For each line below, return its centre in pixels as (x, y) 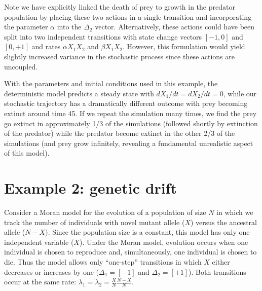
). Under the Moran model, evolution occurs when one (164, 242)
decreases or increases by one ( (52, 271)
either (221, 262)
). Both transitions (217, 271)
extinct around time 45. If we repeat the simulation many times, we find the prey (130, 113)
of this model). (27, 153)
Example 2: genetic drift (91, 188)
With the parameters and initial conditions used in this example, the (111, 83)
